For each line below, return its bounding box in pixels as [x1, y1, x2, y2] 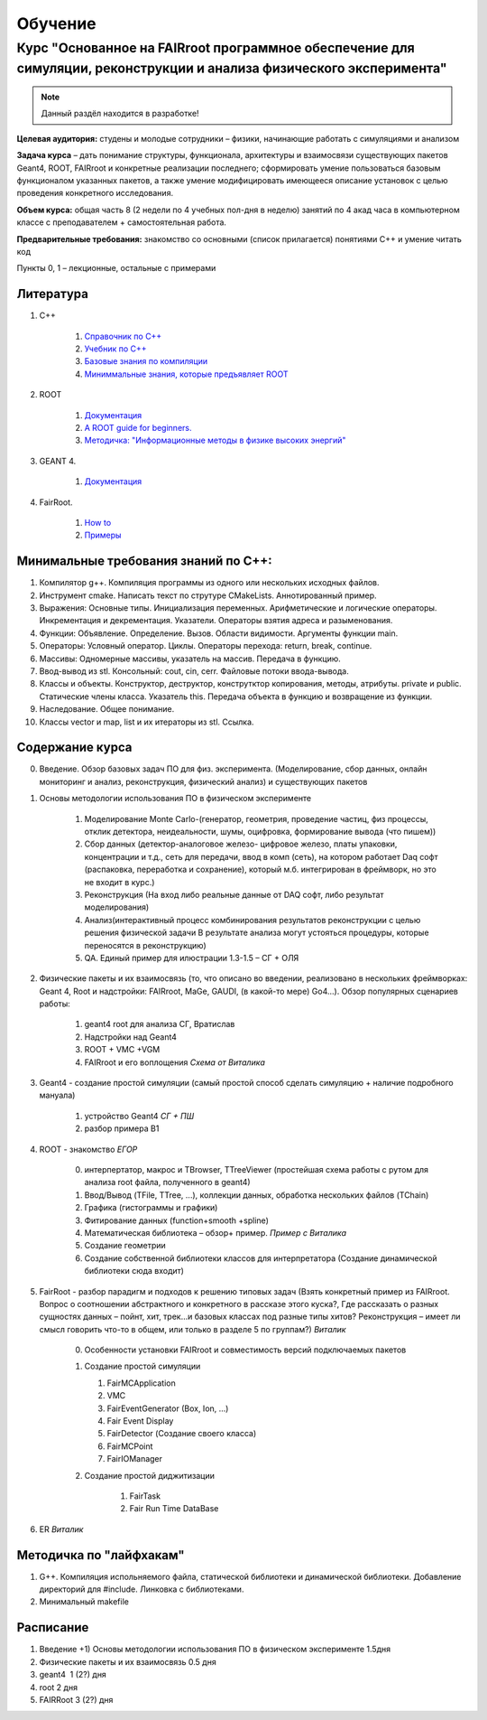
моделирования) [84, 902, 150, 912]
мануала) [39, 1089, 76, 1101]
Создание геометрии [84, 1240, 166, 1251]
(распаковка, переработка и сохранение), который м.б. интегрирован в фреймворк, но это [84, 864, 436, 875]
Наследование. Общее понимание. [39, 704, 175, 715]
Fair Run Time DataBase [129, 1503, 219, 1514]
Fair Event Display [106, 1416, 174, 1426]
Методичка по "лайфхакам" [16, 1547, 185, 1563]
